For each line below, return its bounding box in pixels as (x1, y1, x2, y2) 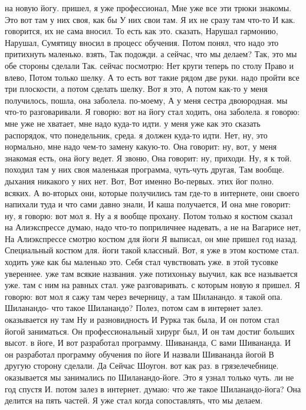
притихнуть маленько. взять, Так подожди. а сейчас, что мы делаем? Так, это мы (5, 48, 297, 60)
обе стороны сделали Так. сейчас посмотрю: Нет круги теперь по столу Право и (5, 59, 294, 71)
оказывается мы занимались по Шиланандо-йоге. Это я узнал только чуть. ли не (5, 371, 294, 383)
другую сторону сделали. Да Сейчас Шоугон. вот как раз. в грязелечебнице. (5, 359, 279, 372)
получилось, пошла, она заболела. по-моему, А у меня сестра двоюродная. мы (5, 94, 288, 106)
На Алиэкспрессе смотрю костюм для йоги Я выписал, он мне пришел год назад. (5, 232, 298, 244)
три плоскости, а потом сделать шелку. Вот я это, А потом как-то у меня (5, 82, 268, 95)
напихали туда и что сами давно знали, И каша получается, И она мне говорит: (5, 198, 291, 210)
